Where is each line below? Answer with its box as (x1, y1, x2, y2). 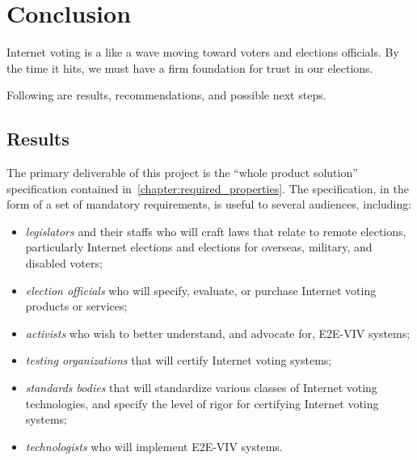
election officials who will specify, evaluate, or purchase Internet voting (25, 281, 377, 298)
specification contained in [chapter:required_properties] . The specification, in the (6, 179, 409, 196)
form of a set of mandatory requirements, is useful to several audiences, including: (6, 196, 412, 213)
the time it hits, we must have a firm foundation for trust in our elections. (6, 59, 373, 76)
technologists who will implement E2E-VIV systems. (25, 437, 283, 454)
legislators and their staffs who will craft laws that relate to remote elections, (25, 222, 406, 239)
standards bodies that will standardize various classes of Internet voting (25, 379, 377, 396)
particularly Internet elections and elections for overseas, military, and (25, 238, 373, 255)
